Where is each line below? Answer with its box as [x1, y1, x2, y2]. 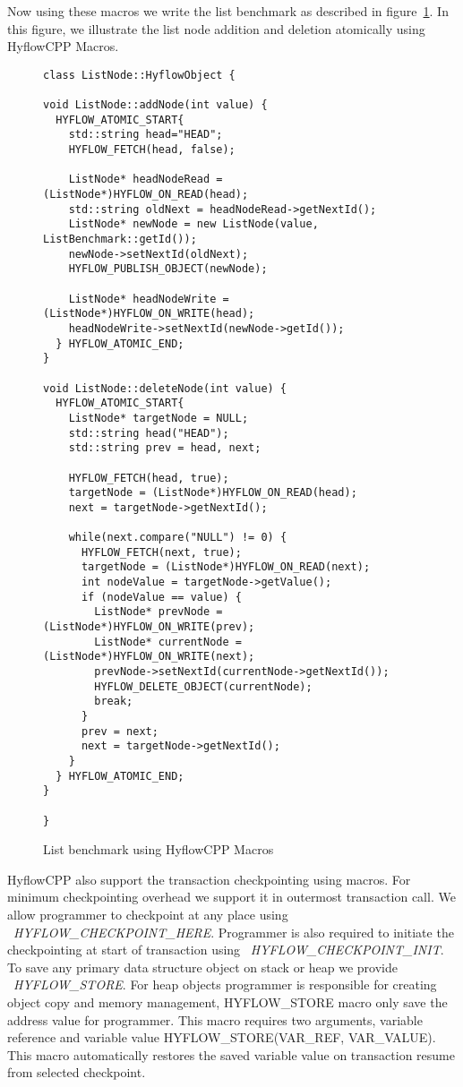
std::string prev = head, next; [68, 441, 262, 455]
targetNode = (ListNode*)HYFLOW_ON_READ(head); [68, 486, 357, 500]
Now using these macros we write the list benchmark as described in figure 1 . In [7, 2, 449, 20]
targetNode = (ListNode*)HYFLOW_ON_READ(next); [81, 561, 371, 574]
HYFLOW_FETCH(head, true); [68, 471, 229, 484]
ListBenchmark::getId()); [43, 233, 197, 245]
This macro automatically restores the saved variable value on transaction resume [7, 1045, 455, 1064]
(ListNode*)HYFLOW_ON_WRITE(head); [43, 307, 255, 321]
